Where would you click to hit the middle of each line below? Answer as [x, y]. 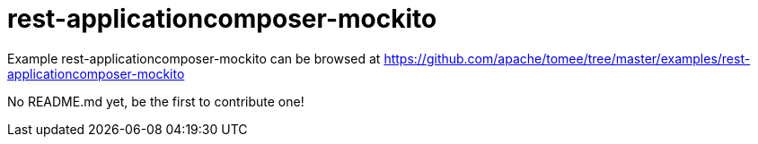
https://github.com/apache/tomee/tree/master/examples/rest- [567, 58]
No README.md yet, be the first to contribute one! [156, 101]
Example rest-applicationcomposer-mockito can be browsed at [194, 58]
